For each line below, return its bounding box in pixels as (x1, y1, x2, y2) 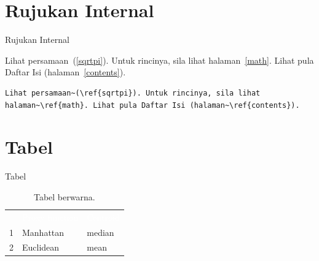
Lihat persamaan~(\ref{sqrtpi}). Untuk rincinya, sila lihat (5, 88, 261, 97)
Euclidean (22, 241, 60, 254)
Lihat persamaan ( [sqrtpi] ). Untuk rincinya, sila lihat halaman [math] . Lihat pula (5, 53, 314, 66)
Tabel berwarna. (33, 190, 95, 203)
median (87, 225, 114, 238)
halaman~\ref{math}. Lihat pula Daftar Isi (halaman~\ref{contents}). (5, 100, 300, 110)
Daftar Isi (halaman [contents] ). (5, 66, 126, 78)
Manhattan (22, 225, 65, 238)
